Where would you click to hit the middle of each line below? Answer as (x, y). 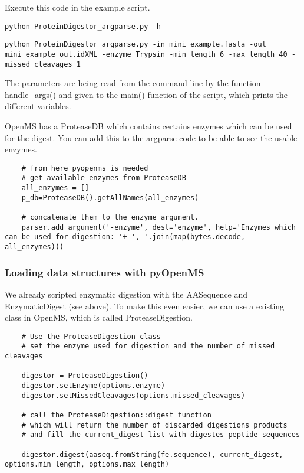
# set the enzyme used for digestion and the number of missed (148, 346)
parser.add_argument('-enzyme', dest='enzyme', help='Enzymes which (158, 227)
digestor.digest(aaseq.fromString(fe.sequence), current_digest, (152, 454)
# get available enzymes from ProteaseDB (104, 178)
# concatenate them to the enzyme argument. (110, 218)
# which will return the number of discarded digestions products (154, 425)
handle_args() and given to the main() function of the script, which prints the (146, 94)
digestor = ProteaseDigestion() (85, 376)
